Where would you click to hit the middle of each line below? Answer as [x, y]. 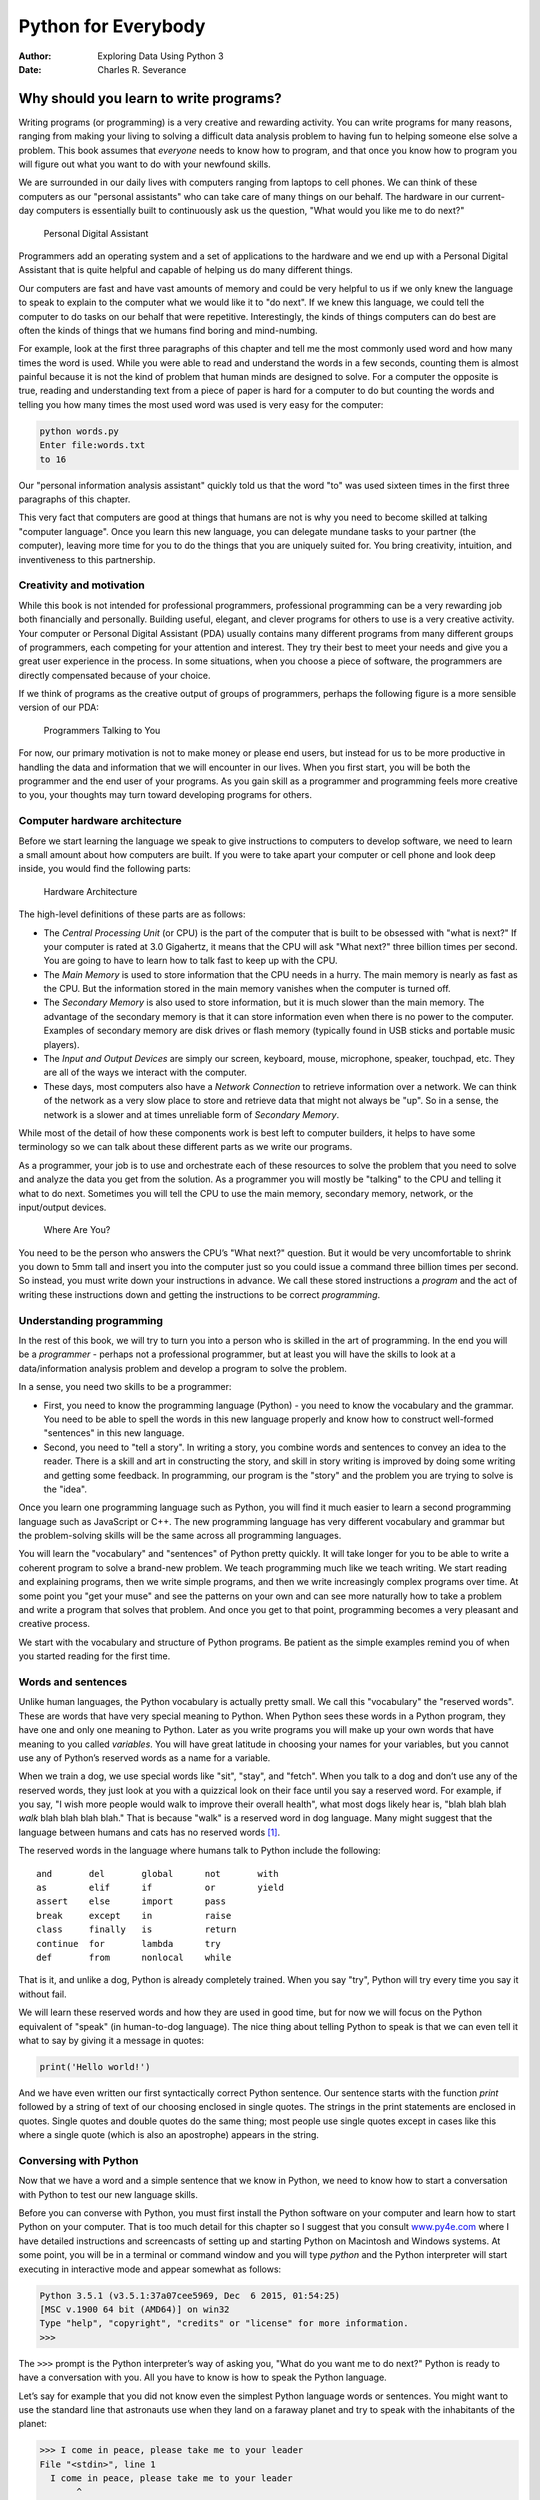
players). [61, 1044]
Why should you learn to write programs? [150, 98]
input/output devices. [62, 1207]
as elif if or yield [160, 1888]
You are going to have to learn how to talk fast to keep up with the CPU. [190, 961]
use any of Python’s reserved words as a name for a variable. [144, 1757]
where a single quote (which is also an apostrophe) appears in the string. [169, 2135]
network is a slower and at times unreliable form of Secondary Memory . [191, 1114]
